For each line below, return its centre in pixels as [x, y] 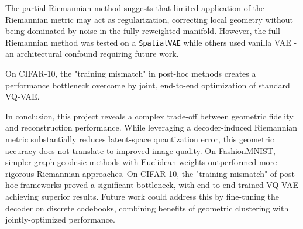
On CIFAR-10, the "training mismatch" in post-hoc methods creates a [131, 74]
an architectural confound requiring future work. [92, 54]
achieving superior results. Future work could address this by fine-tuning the [142, 196]
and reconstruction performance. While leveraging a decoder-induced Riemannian [151, 127]
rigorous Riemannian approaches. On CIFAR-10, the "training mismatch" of [141, 173]
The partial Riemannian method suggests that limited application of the [135, 8]
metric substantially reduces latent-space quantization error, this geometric [140, 139]
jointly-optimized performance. [60, 219]
